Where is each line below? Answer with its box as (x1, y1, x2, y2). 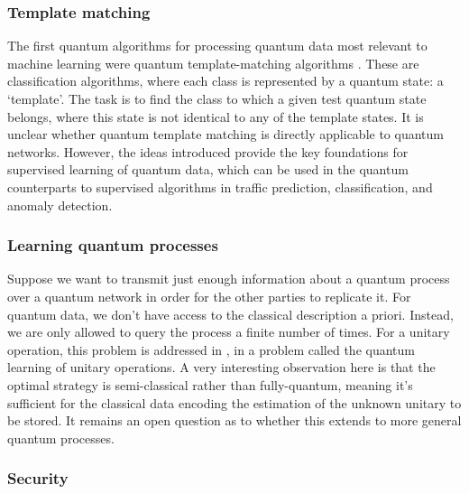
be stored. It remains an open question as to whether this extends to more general (7, 411, 462, 430)
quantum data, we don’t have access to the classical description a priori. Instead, (7, 304, 454, 323)
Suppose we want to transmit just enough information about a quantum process (7, 269, 450, 288)
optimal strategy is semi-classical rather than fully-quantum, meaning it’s (7, 375, 413, 394)
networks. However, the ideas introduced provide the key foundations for (7, 142, 409, 161)
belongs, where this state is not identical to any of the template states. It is (7, 107, 424, 126)
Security (7, 467, 69, 489)
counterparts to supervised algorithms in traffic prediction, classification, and (7, 177, 433, 196)
